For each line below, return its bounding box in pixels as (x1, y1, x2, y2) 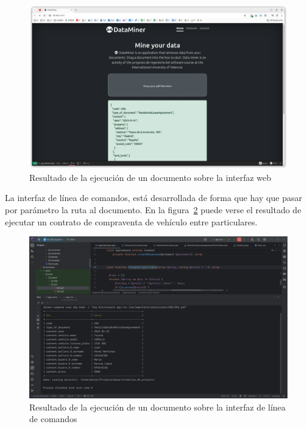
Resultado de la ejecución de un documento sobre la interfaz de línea (29, 400, 286, 413)
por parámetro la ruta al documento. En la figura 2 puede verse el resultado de (5, 203, 302, 216)
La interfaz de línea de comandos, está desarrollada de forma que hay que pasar (5, 191, 302, 204)
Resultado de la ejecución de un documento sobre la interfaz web (29, 171, 272, 183)
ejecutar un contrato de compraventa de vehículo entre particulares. (5, 215, 258, 228)
